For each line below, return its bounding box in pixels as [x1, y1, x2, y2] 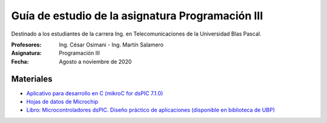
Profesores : [11, 41, 42, 48]
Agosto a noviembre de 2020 [59, 58, 132, 65]
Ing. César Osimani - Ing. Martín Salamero [59, 41, 163, 48]
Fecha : [11, 58, 29, 65]
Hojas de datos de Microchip [26, 98, 99, 106]
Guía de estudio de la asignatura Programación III [11, 9, 263, 22]
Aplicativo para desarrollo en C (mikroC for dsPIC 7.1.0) [26, 89, 163, 96]
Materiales [11, 74, 53, 84]
